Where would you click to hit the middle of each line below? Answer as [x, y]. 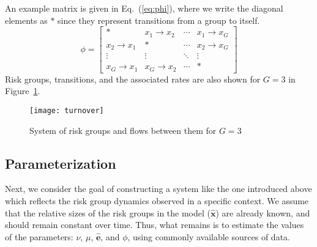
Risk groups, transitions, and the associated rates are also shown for [133, 79]
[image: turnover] [67, 110]
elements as [26, 20]
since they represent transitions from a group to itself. [159, 20]
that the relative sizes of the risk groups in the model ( [108, 212]
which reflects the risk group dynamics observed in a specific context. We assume [157, 200]
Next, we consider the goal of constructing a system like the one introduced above [158, 189]
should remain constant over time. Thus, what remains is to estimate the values [155, 225]
